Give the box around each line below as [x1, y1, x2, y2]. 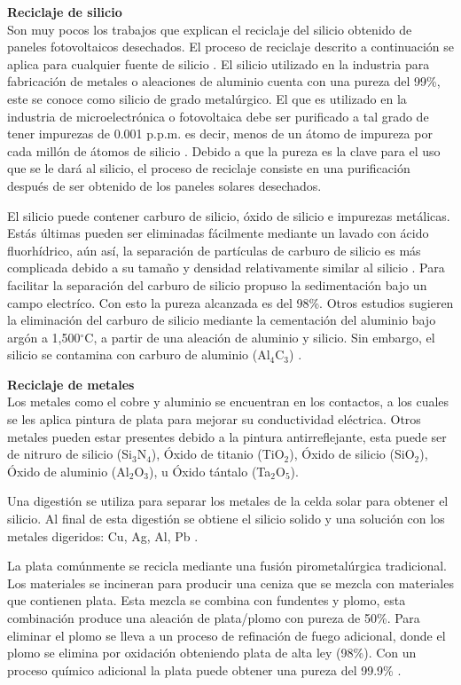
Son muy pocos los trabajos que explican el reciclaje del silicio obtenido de [7, 20, 412, 38]
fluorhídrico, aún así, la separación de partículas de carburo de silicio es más [7, 240, 421, 259]
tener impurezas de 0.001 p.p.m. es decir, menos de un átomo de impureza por [7, 124, 433, 143]
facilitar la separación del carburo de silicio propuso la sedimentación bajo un [7, 275, 427, 294]
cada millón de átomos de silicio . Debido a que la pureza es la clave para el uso [7, 141, 441, 160]
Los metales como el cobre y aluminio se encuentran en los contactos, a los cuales [7, 392, 449, 411]
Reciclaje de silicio [7, 3, 122, 20]
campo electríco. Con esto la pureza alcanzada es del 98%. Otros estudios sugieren [7, 293, 454, 311]
